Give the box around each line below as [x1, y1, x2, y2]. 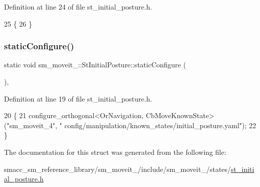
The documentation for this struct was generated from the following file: [4, 146, 226, 157]
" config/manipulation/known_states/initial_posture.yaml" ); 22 [59, 120, 256, 130]
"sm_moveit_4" [7, 120, 55, 130]
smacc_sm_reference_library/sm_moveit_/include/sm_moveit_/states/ [4, 163, 231, 174]
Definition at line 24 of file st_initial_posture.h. [4, 2, 152, 12]
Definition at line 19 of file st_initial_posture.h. [4, 93, 152, 104]
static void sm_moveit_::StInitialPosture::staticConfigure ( [4, 59, 186, 70]
